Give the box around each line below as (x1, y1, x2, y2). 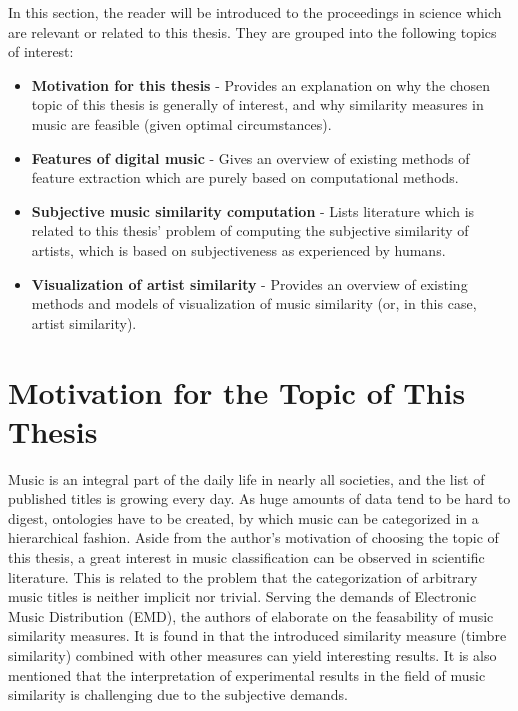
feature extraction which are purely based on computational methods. (31, 167, 459, 188)
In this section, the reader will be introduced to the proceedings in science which (8, 2, 502, 22)
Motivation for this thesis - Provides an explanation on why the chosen (31, 74, 491, 95)
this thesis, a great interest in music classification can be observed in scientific (8, 547, 485, 567)
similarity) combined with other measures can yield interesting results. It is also (8, 644, 497, 665)
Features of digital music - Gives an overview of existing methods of (31, 147, 470, 168)
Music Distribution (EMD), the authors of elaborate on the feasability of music (8, 605, 494, 626)
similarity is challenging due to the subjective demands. (8, 684, 348, 705)
